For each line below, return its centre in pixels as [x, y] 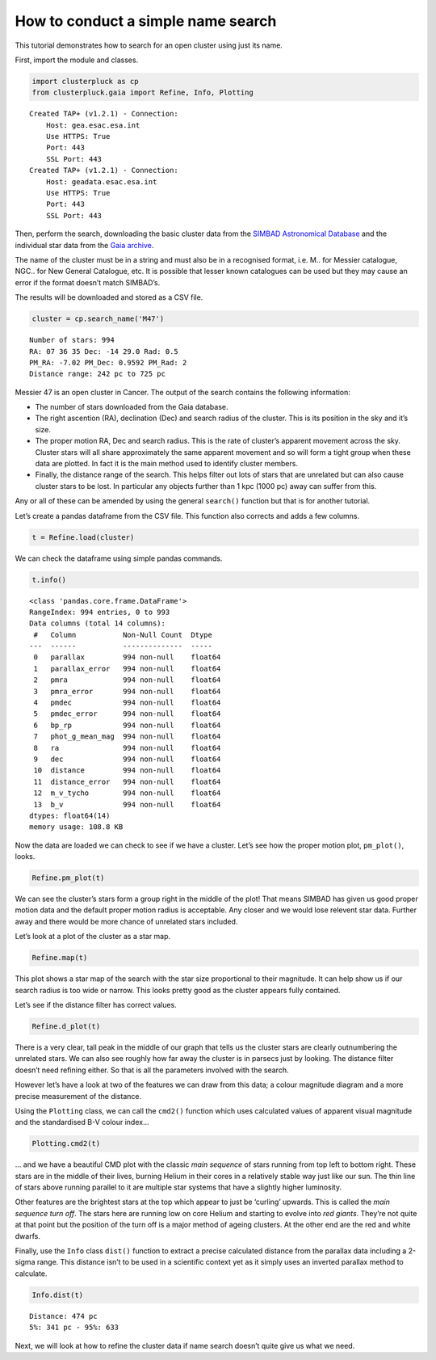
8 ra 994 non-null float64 [127, 748]
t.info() [49, 579]
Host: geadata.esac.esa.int [101, 181]
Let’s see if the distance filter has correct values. [96, 1005]
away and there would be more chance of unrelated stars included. [126, 921]
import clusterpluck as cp [85, 81]
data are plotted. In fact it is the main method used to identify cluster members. [167, 464]
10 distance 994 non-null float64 [127, 771]
